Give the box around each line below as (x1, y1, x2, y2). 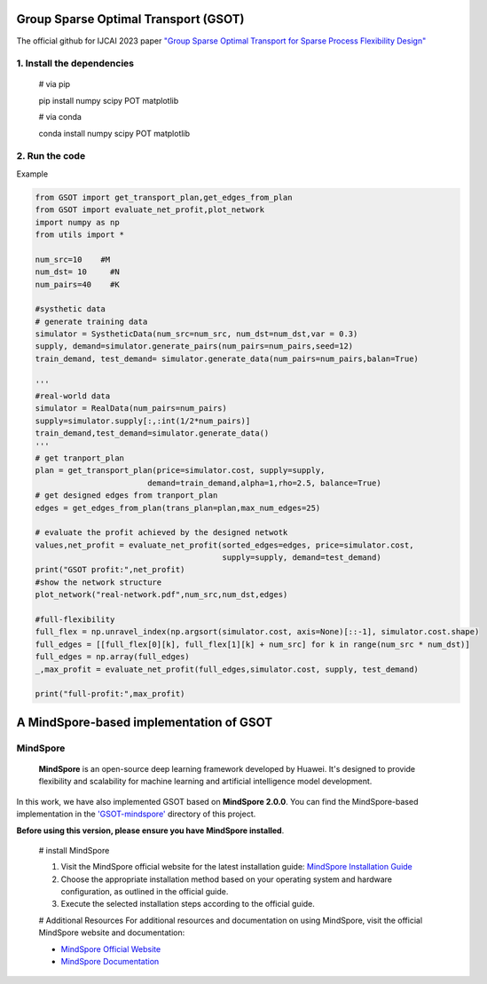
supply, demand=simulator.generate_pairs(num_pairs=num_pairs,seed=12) (35, 342, 354, 351)
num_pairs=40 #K (35, 279, 120, 289)
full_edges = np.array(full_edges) (35, 652, 190, 662)
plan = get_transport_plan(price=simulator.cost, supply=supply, (35, 466, 326, 476)
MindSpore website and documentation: (38, 927, 185, 938)
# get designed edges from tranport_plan (35, 491, 218, 500)
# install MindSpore (38, 845, 110, 855)
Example (16, 169, 49, 179)
